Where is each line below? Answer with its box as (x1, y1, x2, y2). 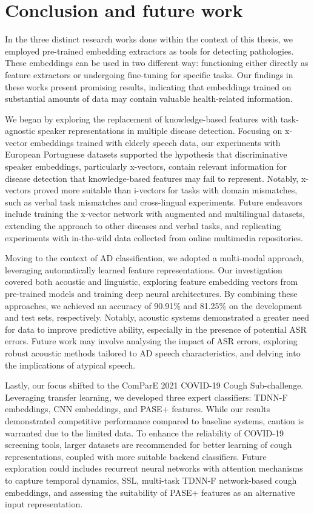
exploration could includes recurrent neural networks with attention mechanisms (5, 462, 303, 475)
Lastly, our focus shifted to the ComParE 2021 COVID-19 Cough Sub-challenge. (5, 379, 304, 392)
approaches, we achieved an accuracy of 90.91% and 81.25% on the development (5, 299, 302, 312)
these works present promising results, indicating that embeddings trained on (5, 80, 292, 93)
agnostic (5, 124, 35, 137)
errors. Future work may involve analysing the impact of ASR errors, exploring (5, 335, 298, 347)
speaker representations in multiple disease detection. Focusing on (38, 124, 282, 137)
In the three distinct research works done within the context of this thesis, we (5, 33, 293, 45)
